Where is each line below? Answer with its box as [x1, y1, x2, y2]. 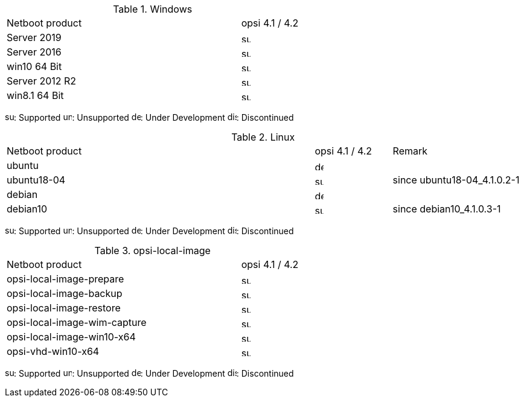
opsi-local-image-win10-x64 [7, 331, 136, 343]
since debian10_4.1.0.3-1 [392, 203, 501, 215]
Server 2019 [7, 31, 62, 43]
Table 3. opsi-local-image [94, 244, 211, 257]
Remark [392, 145, 428, 157]
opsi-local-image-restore [7, 302, 121, 314]
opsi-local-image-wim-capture [7, 316, 147, 328]
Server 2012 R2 [7, 75, 77, 87]
